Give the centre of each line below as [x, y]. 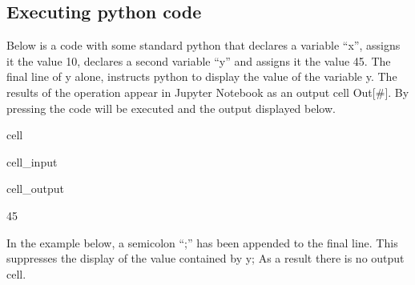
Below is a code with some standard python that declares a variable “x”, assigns [203, 45]
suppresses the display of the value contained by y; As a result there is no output [205, 258]
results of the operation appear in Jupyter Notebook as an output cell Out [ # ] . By [208, 92]
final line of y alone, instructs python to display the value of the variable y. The [202, 76]
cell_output [35, 189]
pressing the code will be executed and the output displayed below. [171, 108]
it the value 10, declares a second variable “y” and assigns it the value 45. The [199, 60]
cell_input [32, 161]
